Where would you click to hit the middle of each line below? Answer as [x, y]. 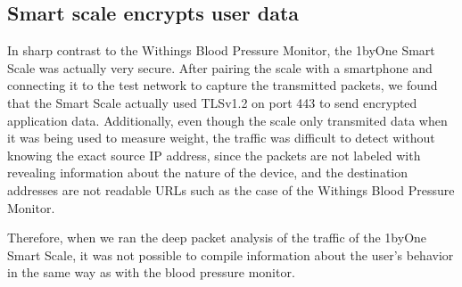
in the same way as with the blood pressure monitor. [151, 272]
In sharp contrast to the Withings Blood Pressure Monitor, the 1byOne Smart [221, 50]
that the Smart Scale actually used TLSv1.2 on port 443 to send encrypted [212, 102]
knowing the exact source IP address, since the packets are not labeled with [214, 155]
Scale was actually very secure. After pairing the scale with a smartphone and [220, 67]
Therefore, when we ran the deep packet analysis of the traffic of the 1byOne [217, 238]
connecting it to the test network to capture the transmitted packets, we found [223, 85]
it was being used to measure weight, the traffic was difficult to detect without [221, 138]
